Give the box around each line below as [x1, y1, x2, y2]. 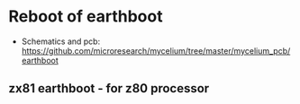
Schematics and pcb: [21, 36, 101, 47]
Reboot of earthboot [8, 6, 163, 27]
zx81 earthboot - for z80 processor [8, 81, 210, 96]
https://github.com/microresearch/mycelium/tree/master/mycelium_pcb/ [21, 45, 291, 56]
